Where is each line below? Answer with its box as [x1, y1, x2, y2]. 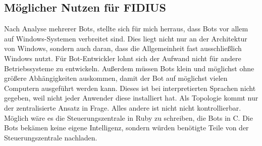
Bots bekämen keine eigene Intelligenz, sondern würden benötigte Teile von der [4, 122, 249, 133]
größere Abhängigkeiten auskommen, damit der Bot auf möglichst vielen [4, 73, 228, 83]
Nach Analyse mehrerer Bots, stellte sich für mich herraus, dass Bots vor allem [4, 23, 248, 34]
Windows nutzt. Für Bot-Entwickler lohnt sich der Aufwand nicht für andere [4, 53, 241, 63]
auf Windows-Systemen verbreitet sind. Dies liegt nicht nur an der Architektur [4, 33, 247, 43]
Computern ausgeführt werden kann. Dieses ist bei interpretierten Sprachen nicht [4, 82, 256, 93]
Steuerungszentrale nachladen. [4, 132, 97, 142]
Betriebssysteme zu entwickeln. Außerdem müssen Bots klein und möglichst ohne [4, 63, 254, 73]
